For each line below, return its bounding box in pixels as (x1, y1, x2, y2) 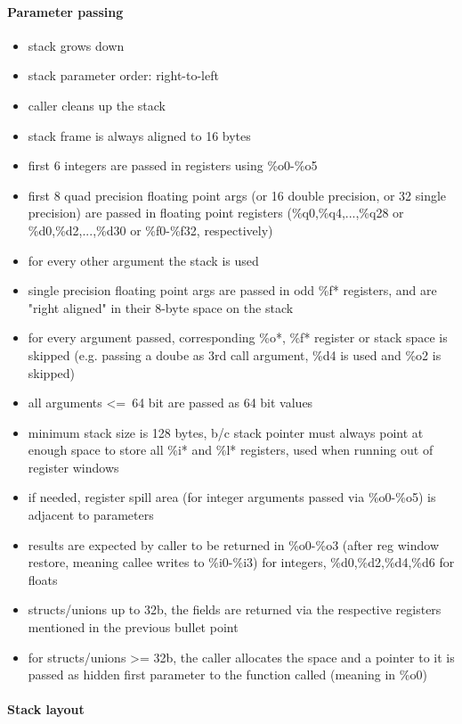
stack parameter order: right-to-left (28, 66, 219, 85)
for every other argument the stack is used (28, 251, 259, 269)
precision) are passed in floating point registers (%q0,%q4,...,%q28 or (28, 203, 404, 222)
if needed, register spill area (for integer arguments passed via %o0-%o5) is (28, 488, 436, 506)
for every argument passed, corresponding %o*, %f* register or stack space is (28, 328, 448, 347)
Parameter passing (7, 2, 124, 21)
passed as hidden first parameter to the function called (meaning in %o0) (28, 665, 427, 684)
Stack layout (7, 700, 85, 719)
